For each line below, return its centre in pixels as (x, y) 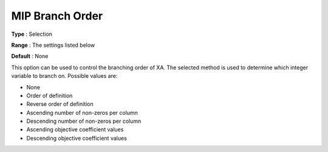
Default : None (30, 56)
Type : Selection (32, 34)
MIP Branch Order (57, 16)
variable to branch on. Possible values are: (64, 76)
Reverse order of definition (60, 104)
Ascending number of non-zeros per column (82, 112)
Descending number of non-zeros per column (84, 121)
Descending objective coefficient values (77, 138)
